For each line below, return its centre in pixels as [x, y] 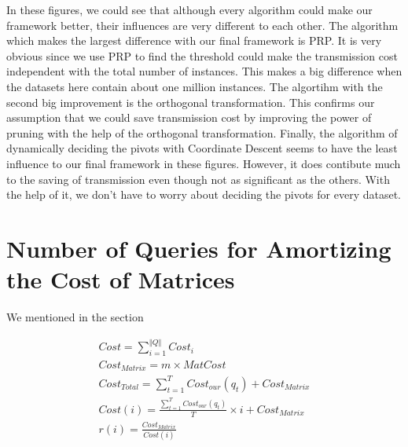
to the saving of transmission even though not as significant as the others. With [198, 179]
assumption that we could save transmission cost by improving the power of [189, 117]
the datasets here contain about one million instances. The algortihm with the [195, 86]
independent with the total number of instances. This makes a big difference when [204, 71]
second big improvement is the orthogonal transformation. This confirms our [191, 102]
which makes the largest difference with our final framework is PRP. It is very [194, 40]
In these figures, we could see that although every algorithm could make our [189, 9]
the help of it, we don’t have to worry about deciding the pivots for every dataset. [204, 194]
